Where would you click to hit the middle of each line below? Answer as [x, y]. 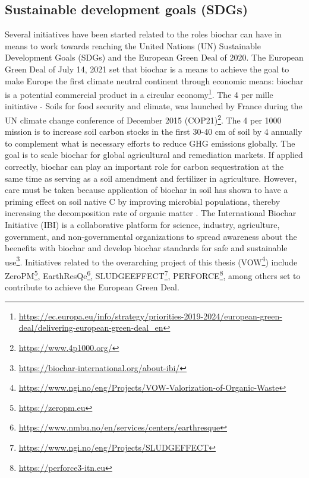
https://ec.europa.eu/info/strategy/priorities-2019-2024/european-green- [150, 316]
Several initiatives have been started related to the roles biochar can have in [143, 34]
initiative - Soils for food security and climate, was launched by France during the [154, 106]
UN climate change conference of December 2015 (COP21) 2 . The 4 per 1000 [143, 119]
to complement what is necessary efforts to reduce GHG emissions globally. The [150, 143]
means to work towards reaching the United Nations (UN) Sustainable [133, 45]
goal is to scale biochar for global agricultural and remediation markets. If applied [154, 155]
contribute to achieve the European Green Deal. [92, 287]
